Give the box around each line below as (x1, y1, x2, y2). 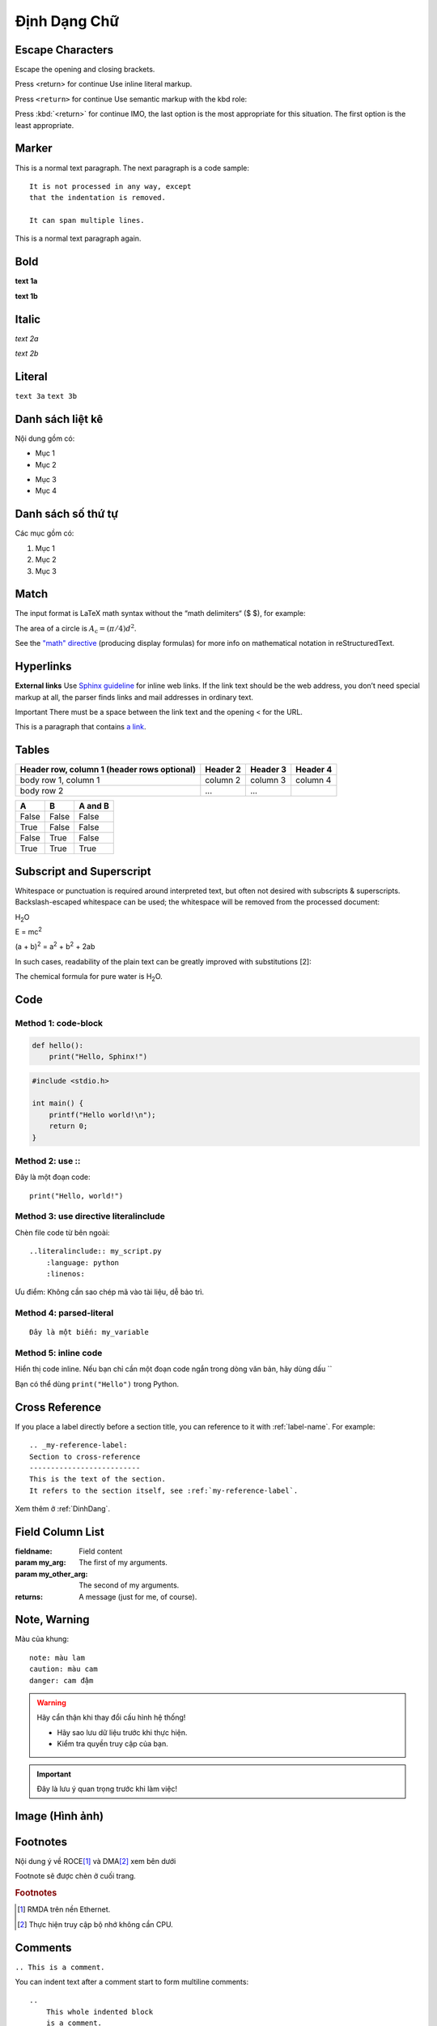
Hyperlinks (15, 660, 72, 673)
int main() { (32, 1099, 84, 1108)
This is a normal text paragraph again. (15, 233, 142, 243)
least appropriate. (15, 120, 74, 130)
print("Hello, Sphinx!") (49, 1052, 148, 1062)
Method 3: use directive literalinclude (15, 1211, 165, 1222)
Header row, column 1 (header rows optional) (19, 764, 196, 776)
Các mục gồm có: (15, 528, 74, 538)
